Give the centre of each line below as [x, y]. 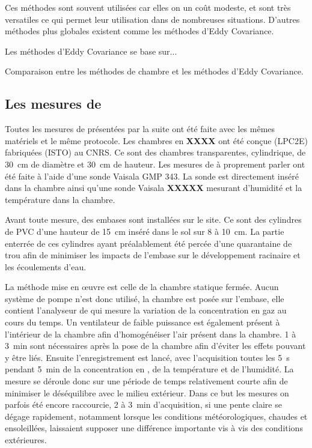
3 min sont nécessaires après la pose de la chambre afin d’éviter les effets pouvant [155, 346]
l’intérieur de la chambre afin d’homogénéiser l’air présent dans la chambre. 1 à [151, 334]
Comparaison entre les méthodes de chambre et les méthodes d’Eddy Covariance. [154, 71]
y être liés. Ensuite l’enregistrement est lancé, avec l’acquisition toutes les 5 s [147, 357]
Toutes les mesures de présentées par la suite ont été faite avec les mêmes [140, 129]
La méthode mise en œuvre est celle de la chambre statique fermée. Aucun [142, 287]
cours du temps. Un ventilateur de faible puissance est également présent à [142, 322]
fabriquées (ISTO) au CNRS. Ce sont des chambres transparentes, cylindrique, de [155, 152]
